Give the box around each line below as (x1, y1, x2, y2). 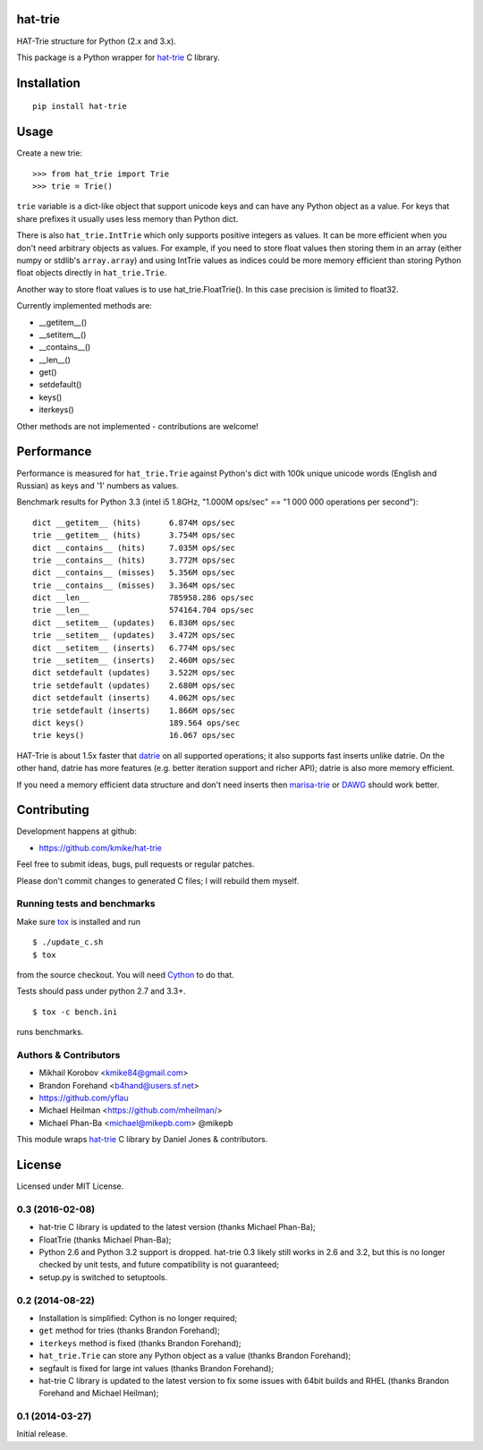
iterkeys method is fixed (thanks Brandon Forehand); (38, 1337, 241, 1348)
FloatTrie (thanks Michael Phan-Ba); (38, 1234, 172, 1245)
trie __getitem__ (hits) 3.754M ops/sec (32, 530, 236, 540)
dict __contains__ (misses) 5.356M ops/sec (32, 568, 236, 578)
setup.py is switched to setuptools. (38, 1271, 168, 1283)
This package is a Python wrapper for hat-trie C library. (16, 52, 221, 63)
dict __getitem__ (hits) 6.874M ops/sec (32, 517, 236, 528)
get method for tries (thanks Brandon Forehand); (38, 1325, 221, 1336)
